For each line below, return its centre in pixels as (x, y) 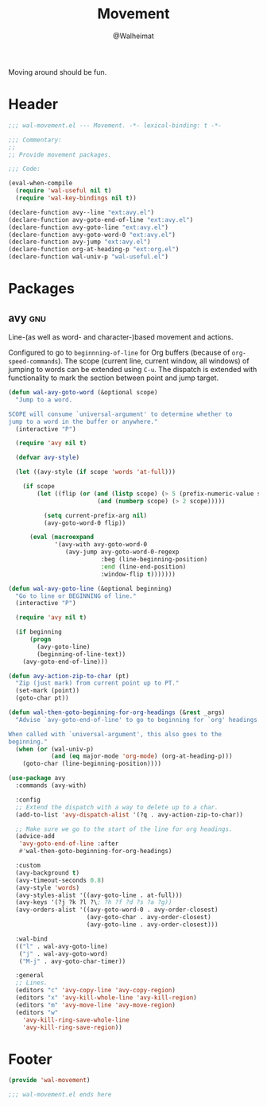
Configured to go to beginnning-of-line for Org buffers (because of (119, 352)
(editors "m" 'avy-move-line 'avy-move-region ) (96, 1005)
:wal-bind (31, 939)
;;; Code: (25, 169)
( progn (40, 639)
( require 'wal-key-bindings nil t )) (76, 198)
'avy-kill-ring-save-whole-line (76, 1020)
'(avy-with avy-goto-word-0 (101, 545)
